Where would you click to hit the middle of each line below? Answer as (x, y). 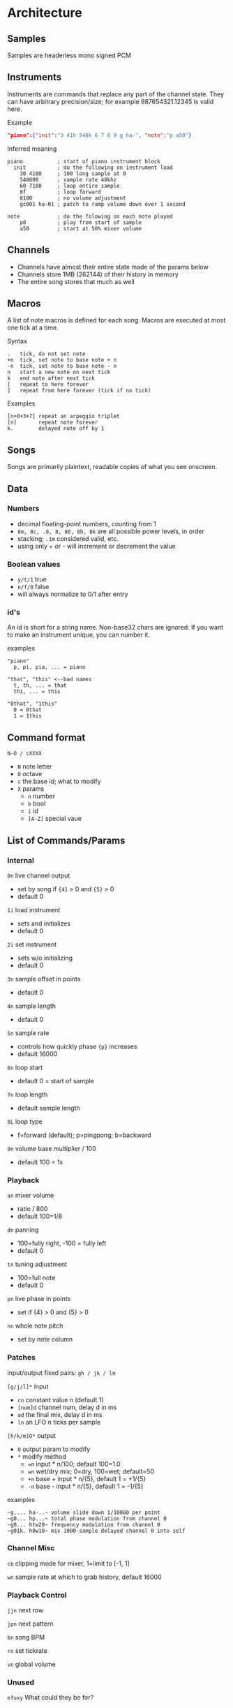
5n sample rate (28, 1033)
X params (31, 789)
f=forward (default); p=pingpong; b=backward (84, 1135)
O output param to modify (54, 1449)
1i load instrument (34, 909)
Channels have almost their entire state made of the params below (113, 267)
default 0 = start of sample (55, 1081)
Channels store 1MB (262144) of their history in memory (98, 274)
